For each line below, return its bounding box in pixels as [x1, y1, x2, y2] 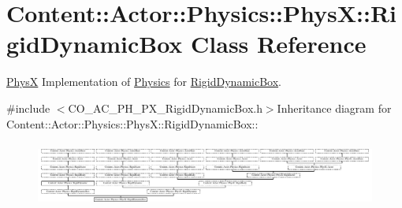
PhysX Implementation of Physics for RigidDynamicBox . [6, 73, 281, 90]
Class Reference [191, 28, 367, 60]
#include [6, 99, 50, 116]
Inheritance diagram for [277, 99, 392, 116]
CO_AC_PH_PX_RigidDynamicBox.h [68, 99, 262, 116]
